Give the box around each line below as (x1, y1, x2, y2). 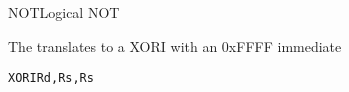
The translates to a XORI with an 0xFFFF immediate (8, 35, 342, 56)
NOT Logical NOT (8, 2, 120, 22)
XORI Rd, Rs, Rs (8, 71, 94, 86)
